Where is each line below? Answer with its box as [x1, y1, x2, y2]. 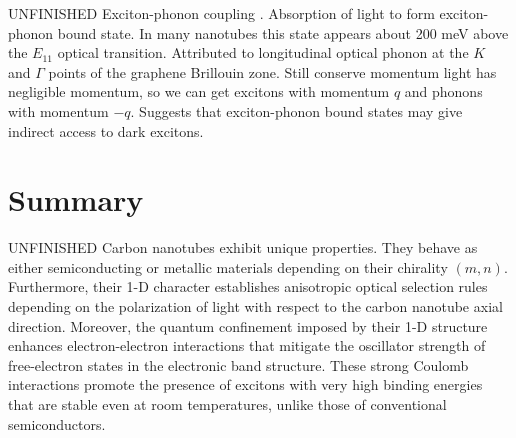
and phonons [404, 81, 483, 102]
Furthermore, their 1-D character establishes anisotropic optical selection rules [8, 276, 488, 297]
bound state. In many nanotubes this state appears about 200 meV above [57, 22, 509, 43]
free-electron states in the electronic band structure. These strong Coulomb [8, 354, 469, 375]
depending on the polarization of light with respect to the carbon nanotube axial [8, 296, 503, 317]
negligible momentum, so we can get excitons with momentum [8, 81, 390, 102]
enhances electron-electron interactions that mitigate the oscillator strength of [8, 335, 486, 356]
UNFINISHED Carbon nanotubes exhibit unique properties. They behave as [8, 237, 478, 258]
